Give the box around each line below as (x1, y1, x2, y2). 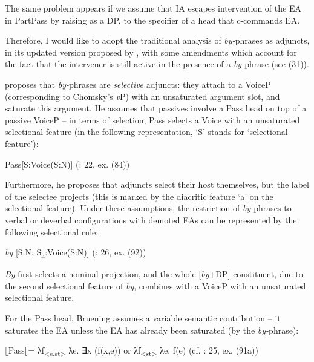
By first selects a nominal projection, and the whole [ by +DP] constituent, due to (5, 268, 303, 280)
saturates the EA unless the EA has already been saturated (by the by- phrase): (5, 323, 299, 336)
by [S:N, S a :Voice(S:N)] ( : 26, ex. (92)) (5, 246, 146, 260)
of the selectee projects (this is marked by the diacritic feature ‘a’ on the (5, 189, 273, 202)
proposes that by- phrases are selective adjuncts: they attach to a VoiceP (5, 77, 271, 90)
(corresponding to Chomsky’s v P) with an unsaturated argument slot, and (5, 90, 280, 102)
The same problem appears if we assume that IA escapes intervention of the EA (5, 2, 301, 14)
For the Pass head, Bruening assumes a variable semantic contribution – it (5, 312, 281, 324)
